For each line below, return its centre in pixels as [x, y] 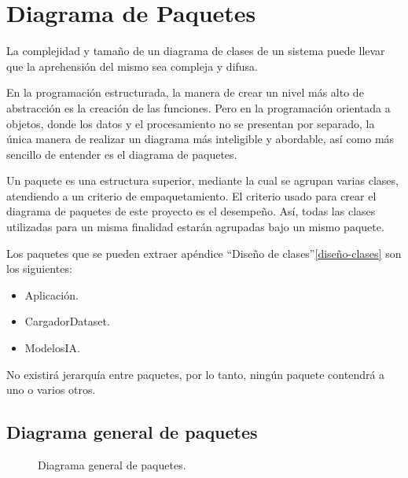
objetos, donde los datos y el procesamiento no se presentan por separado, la [191, 123]
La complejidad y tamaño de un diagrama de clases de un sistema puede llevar [196, 51]
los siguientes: [39, 268]
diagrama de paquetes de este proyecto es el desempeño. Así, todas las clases [191, 211]
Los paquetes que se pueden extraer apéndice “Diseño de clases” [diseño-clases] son [204, 253]
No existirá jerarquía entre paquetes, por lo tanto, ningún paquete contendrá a [196, 374]
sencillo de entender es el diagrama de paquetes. [122, 154]
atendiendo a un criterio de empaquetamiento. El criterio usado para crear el [191, 195]
